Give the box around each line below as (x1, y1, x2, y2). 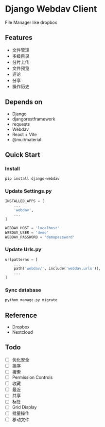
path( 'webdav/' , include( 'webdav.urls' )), (14, 266, 101, 271)
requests (12, 121, 30, 127)
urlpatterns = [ (5, 257, 38, 262)
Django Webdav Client (5, 3, 97, 15)
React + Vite (12, 131, 37, 137)
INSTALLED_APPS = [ (5, 199, 45, 204)
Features (5, 34, 33, 42)
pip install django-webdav (5, 176, 60, 181)
